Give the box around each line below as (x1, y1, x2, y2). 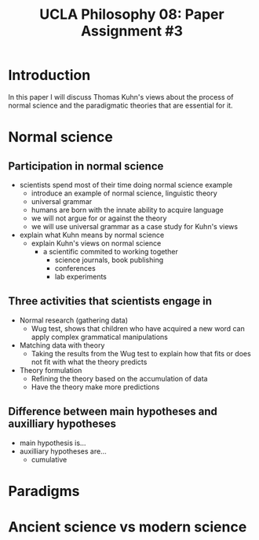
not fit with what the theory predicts (31, 357, 148, 367)
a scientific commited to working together (42, 246, 178, 256)
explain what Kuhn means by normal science (19, 230, 165, 239)
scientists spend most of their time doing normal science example (19, 180, 233, 189)
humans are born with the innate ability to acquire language (31, 205, 224, 214)
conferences (54, 263, 96, 272)
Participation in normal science (8, 159, 164, 173)
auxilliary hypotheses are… (19, 446, 108, 456)
